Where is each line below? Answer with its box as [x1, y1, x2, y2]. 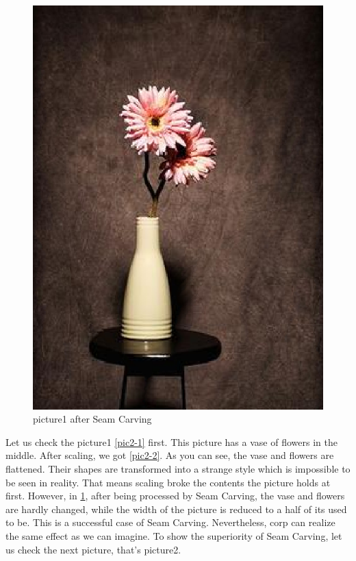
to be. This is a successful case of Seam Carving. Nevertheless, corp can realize [5, 515, 335, 529]
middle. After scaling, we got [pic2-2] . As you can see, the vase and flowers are [5, 448, 334, 462]
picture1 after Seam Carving [33, 412, 152, 426]
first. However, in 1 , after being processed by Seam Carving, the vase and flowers [5, 488, 345, 503]
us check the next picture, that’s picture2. [5, 542, 181, 556]
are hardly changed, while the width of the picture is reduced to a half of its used [5, 501, 347, 516]
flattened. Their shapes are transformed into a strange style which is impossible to [5, 462, 351, 476]
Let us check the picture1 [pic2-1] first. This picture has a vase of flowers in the [5, 434, 338, 449]
